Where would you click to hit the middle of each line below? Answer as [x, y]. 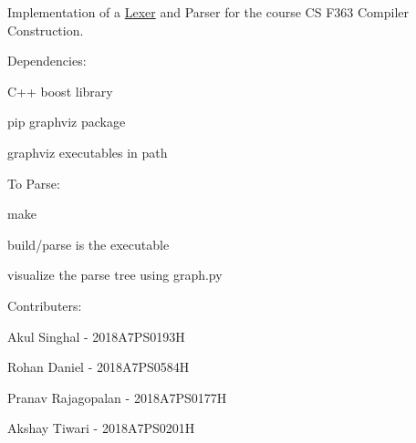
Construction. [46, 30]
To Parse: [34, 183]
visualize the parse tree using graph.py [115, 275]
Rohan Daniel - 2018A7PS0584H [99, 367]
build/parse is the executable [88, 244]
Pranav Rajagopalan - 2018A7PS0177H [117, 397]
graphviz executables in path [88, 152]
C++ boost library [60, 91]
